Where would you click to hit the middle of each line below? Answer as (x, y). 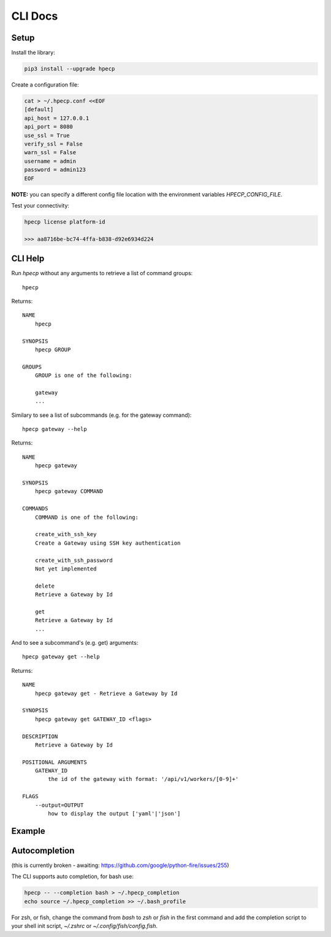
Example (28, 831)
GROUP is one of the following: (83, 375)
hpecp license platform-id (65, 222)
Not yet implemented (66, 569)
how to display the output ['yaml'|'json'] (114, 814)
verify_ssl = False (53, 144)
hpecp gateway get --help (61, 657)
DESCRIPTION (40, 736)
